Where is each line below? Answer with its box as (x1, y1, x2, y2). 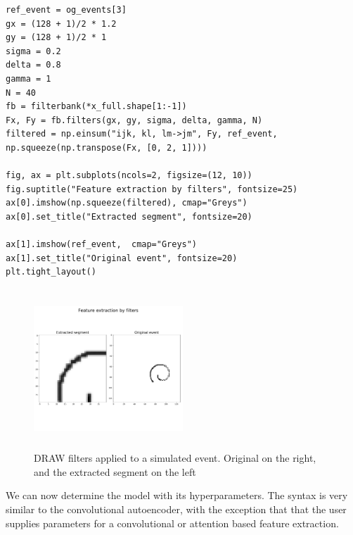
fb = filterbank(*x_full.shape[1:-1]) (6, 101, 187, 112)
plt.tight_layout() (6, 267, 96, 277)
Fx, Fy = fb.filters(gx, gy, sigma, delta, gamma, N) (6, 115, 263, 125)
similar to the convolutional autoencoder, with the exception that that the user (6, 502, 347, 517)
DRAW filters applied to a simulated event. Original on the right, (34, 451, 316, 465)
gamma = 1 (6, 73, 51, 84)
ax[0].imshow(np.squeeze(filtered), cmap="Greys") (6, 198, 248, 208)
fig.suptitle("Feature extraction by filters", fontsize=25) (6, 184, 298, 194)
